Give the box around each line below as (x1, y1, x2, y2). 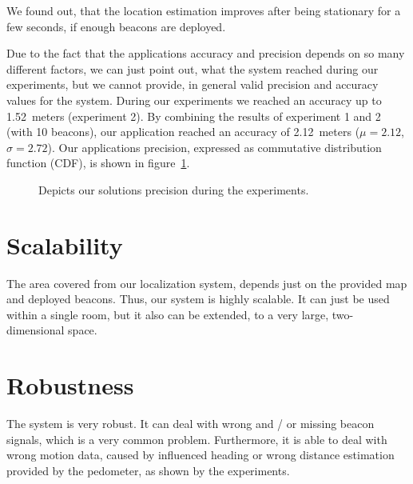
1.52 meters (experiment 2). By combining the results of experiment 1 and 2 (6, 107, 381, 124)
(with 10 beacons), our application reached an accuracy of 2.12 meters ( (6, 123, 360, 140)
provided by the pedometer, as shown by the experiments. (6, 462, 290, 478)
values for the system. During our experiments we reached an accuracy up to (6, 91, 382, 108)
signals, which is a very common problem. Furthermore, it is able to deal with (6, 430, 387, 447)
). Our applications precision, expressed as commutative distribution (47, 138, 382, 155)
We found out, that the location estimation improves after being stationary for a (6, 2, 401, 18)
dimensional (6, 322, 65, 338)
